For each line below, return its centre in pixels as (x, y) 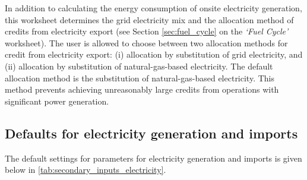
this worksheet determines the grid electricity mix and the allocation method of (149, 19)
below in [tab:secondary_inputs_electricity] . (86, 170)
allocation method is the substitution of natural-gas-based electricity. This (140, 78)
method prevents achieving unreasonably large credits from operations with (142, 89)
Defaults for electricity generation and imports (151, 133)
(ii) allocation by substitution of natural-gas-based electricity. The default (139, 66)
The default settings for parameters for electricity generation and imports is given (153, 158)
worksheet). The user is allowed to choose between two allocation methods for (146, 42)
